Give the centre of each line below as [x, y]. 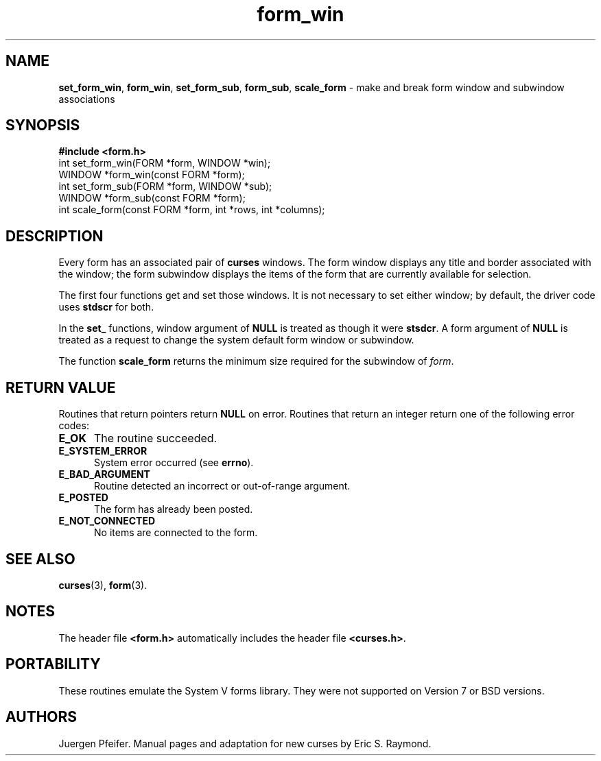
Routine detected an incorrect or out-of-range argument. [222, 486]
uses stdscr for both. [106, 307]
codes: [74, 426]
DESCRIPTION [55, 236]
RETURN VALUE [61, 387]
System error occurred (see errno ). [174, 463]
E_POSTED [83, 498]
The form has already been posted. [174, 509]
